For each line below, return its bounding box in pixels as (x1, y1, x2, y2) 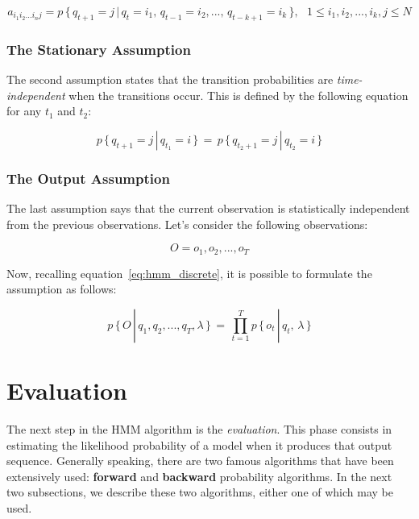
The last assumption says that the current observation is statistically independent (6, 200, 410, 217)
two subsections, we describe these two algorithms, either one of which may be (6, 484, 394, 500)
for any (6, 102, 42, 119)
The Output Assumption (6, 168, 170, 188)
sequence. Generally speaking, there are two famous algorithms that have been (6, 452, 394, 469)
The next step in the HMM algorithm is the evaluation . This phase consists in (6, 420, 392, 437)
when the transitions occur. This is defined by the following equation (68, 86, 409, 103)
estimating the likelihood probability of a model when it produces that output (6, 436, 392, 453)
